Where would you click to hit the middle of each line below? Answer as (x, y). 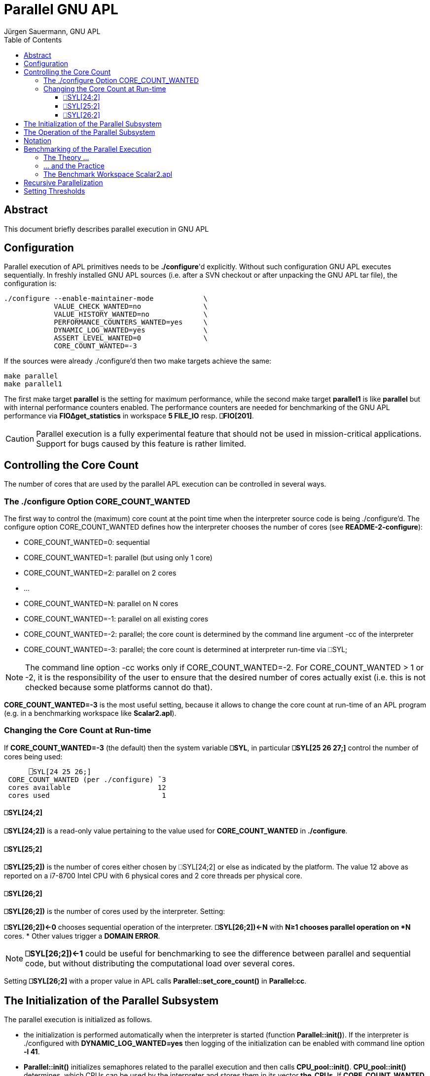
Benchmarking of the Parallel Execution (88, 149)
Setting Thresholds (54, 191)
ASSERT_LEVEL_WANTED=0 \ (131, 338)
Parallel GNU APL (61, 9)
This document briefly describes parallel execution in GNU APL (107, 229)
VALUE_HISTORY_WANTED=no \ (131, 314)
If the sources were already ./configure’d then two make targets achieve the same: (138, 361)
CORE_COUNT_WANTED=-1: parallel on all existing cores (116, 619)
